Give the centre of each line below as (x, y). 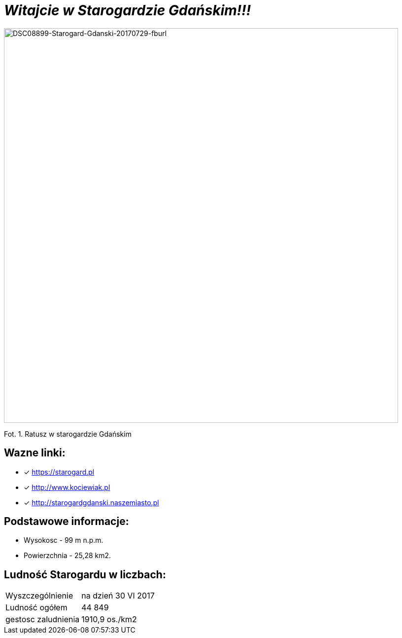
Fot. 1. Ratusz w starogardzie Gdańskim (68, 434)
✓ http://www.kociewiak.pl (67, 487)
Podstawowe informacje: (67, 522)
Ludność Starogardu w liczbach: (85, 574)
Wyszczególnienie (39, 596)
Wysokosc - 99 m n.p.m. (64, 540)
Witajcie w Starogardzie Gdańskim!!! (128, 10)
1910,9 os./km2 (109, 619)
